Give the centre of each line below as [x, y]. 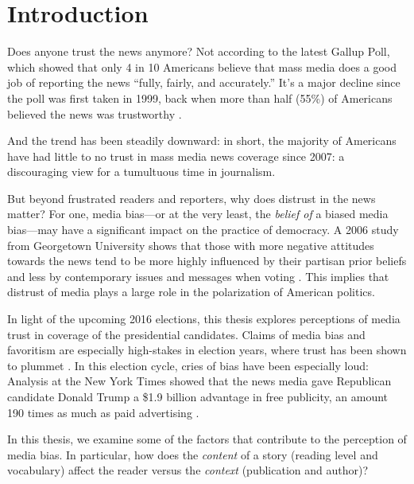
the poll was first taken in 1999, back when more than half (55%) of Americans [200, 98]
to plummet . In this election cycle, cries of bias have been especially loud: [188, 365]
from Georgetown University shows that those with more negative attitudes [191, 245]
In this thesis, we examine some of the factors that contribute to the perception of [207, 439]
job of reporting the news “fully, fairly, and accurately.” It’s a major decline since [204, 82]
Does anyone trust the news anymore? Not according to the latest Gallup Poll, [199, 51]
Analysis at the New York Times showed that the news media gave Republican [199, 381]
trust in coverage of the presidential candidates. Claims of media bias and [186, 334]
